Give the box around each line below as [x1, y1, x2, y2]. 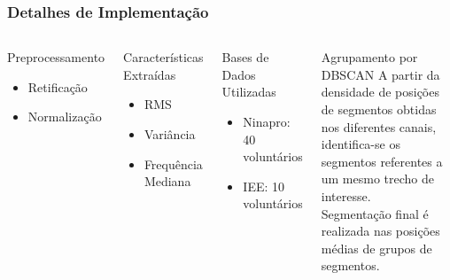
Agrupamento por [321, 48, 418, 66]
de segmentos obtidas [321, 100, 437, 118]
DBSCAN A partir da [321, 65, 440, 83]
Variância [144, 125, 196, 143]
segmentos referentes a [321, 152, 443, 170]
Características [123, 48, 204, 66]
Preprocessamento [7, 48, 105, 66]
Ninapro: [243, 113, 291, 130]
